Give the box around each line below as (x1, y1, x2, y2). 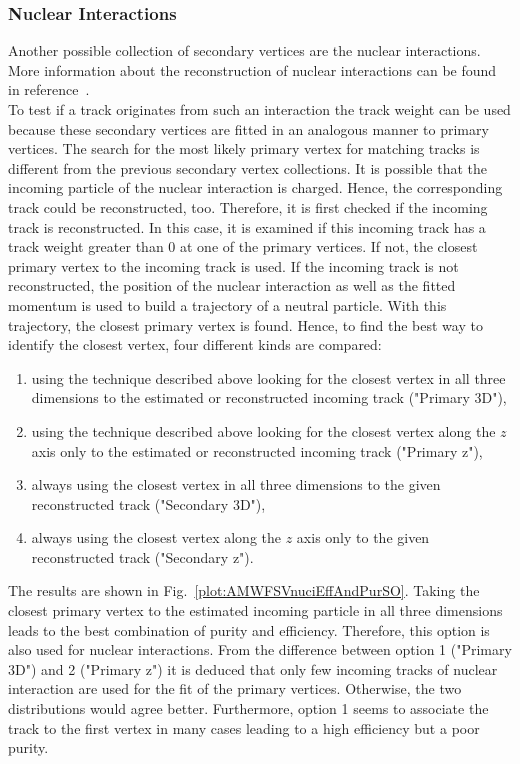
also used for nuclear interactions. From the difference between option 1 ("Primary (8, 639, 512, 660)
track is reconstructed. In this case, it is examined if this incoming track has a (8, 216, 486, 237)
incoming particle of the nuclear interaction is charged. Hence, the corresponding (8, 177, 503, 198)
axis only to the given (296, 527, 430, 548)
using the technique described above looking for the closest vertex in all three (31, 367, 506, 388)
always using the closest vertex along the (31, 527, 281, 548)
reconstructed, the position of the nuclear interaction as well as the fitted (8, 275, 456, 296)
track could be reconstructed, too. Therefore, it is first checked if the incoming (8, 196, 488, 217)
